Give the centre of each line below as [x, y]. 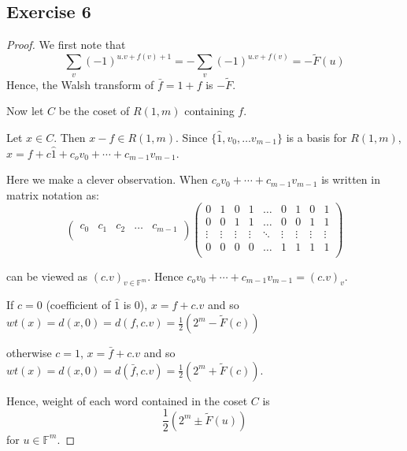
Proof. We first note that [66, 45]
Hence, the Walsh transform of [80, 84]
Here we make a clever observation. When [107, 179]
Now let [25, 111]
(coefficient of [78, 305]
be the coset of [94, 111]
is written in [351, 179]
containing [209, 111]
